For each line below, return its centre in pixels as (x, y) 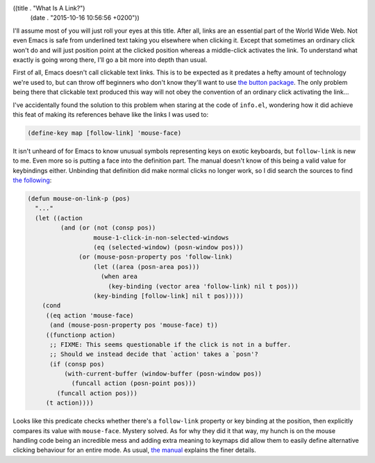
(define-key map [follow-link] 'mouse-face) (105, 133)
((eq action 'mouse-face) (90, 315)
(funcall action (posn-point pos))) (134, 383)
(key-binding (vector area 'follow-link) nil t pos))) (203, 286)
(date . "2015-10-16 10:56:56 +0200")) (85, 18)
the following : (32, 180)
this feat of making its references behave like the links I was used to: (110, 114)
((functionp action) (81, 335)
